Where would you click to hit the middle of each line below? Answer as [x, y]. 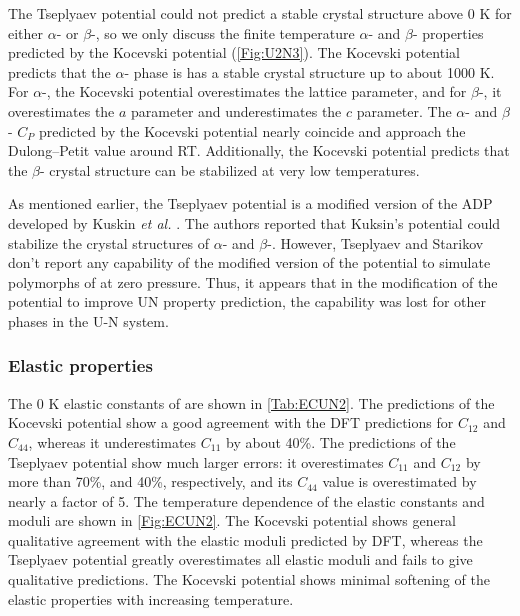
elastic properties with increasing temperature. [151, 598]
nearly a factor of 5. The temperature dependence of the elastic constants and [246, 500]
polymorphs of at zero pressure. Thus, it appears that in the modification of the [253, 281]
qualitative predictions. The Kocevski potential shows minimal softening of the [249, 579]
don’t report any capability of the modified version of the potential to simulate [249, 262]
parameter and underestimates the [236, 110]
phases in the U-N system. [88, 320]
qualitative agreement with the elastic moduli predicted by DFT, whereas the [245, 539]
